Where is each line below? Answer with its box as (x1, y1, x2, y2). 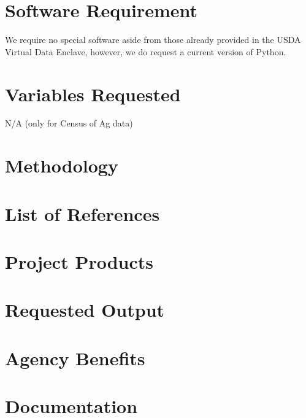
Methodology (5, 153, 118, 178)
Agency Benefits (5, 345, 145, 370)
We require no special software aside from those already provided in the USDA (5, 33, 301, 46)
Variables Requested (5, 81, 181, 106)
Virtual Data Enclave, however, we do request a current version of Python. (5, 45, 286, 58)
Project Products (5, 249, 154, 274)
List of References (5, 201, 160, 226)
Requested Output (5, 297, 165, 322)
